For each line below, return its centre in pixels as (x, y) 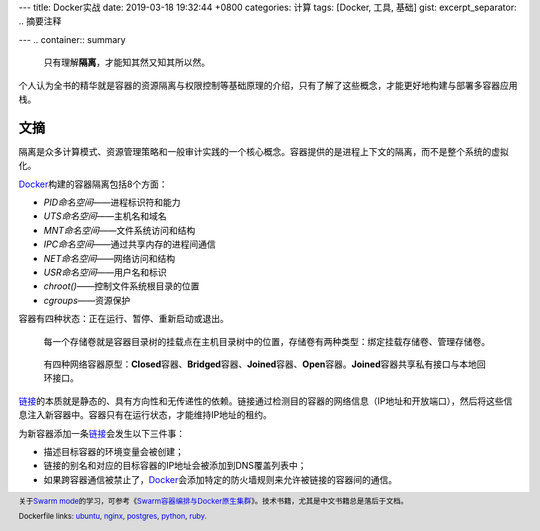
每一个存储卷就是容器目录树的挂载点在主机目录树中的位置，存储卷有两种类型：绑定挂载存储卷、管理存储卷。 (266, 341)
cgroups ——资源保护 (87, 300)
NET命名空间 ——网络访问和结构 (109, 258)
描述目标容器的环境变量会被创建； (113, 451)
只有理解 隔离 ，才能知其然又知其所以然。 (126, 62)
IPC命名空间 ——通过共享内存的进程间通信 (129, 244)
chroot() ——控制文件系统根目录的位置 (121, 286)
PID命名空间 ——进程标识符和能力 (112, 202)
